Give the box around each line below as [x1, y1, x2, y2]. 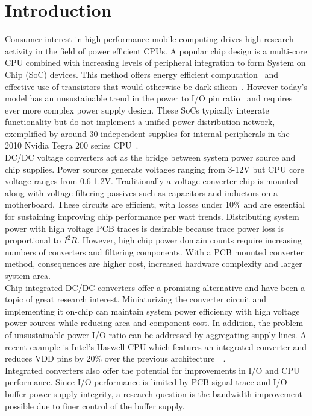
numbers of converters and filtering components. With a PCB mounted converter [5, 245, 304, 258]
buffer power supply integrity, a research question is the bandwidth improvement [5, 387, 303, 400]
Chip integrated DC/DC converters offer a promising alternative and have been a [5, 281, 305, 293]
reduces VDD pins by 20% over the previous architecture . [5, 352, 226, 365]
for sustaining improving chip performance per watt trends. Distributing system [5, 210, 299, 223]
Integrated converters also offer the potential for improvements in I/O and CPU [5, 363, 300, 376]
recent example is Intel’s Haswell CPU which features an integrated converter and [5, 340, 307, 353]
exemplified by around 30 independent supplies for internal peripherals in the [5, 127, 290, 139]
